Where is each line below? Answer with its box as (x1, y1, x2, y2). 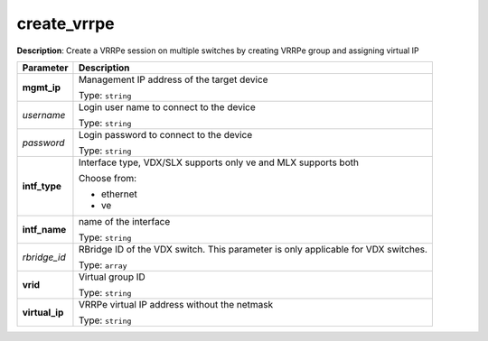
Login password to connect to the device (78, 128, 253, 141)
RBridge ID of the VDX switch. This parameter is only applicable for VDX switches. (78, 243, 428, 255)
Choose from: (78, 171, 137, 184)
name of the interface (78, 215, 171, 227)
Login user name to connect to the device (78, 100, 257, 113)
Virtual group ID (78, 271, 146, 283)
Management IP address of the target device (78, 73, 268, 86)
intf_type (22, 180, 62, 192)
